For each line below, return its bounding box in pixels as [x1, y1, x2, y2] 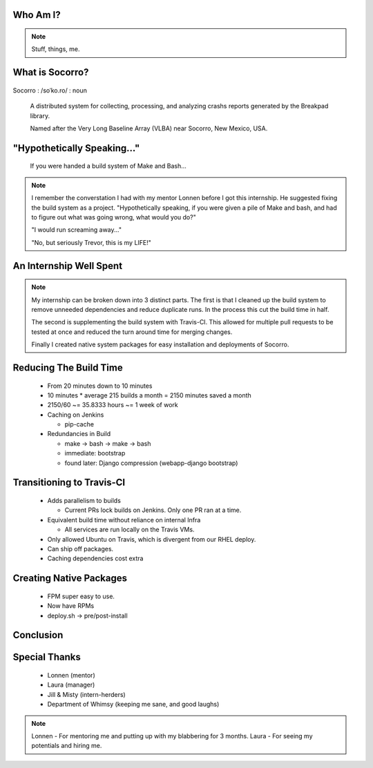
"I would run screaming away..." [31, 226, 122, 234]
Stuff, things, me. [31, 45, 80, 53]
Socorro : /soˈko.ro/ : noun [12, 86, 88, 95]
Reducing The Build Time [12, 362, 124, 373]
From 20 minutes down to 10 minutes [47, 382, 153, 390]
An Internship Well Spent [12, 259, 123, 272]
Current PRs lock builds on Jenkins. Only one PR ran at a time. [64, 506, 242, 514]
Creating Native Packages [12, 573, 128, 584]
